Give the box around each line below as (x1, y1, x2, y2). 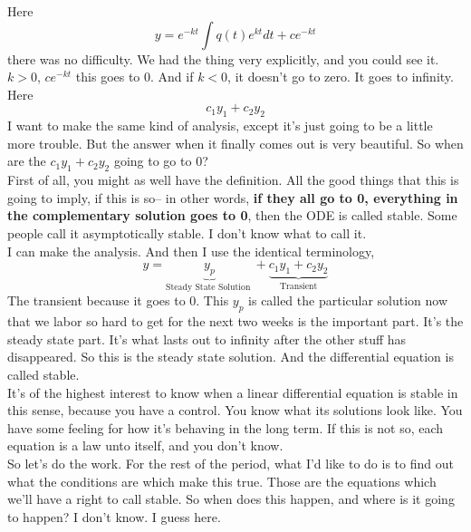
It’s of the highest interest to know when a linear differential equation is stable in (7, 382, 458, 401)
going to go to (113, 151, 192, 170)
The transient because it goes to (7, 291, 186, 310)
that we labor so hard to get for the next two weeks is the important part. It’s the (7, 312, 464, 331)
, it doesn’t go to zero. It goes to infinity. (227, 67, 454, 86)
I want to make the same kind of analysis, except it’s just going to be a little (7, 116, 433, 135)
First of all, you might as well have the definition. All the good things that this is (7, 170, 459, 189)
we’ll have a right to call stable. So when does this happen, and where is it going (7, 489, 455, 508)
